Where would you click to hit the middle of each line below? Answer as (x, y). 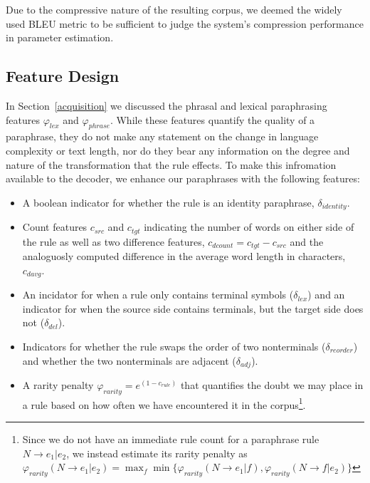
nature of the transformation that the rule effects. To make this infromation (171, 164)
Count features (55, 227)
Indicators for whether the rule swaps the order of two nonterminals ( (174, 346)
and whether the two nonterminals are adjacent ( (129, 360)
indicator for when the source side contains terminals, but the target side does (193, 308)
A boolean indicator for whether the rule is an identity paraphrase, (168, 202)
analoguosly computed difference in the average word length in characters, (184, 256)
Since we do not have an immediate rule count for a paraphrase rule (171, 439)
